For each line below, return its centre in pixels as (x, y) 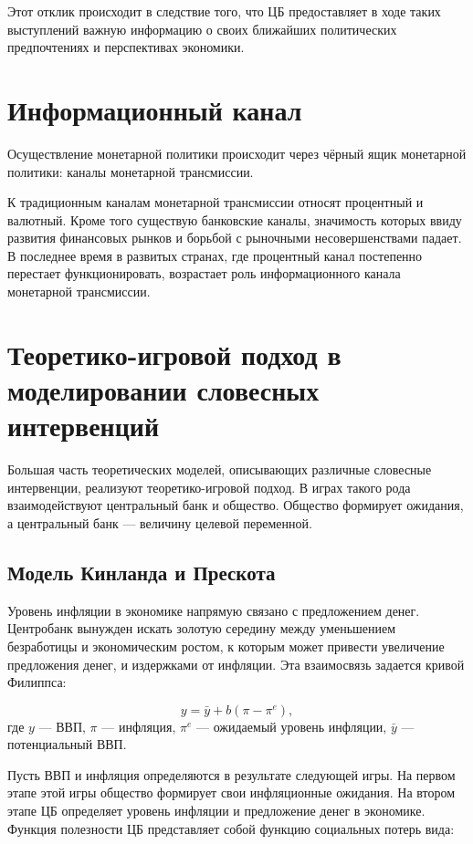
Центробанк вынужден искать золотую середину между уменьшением (202, 628)
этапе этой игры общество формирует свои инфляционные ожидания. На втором (231, 792)
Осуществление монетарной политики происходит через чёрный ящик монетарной (237, 153)
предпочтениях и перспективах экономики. (126, 47)
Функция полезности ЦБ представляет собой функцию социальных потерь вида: (231, 828)
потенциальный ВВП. (67, 744)
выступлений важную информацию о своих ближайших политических (202, 29)
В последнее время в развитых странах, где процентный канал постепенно (215, 255)
